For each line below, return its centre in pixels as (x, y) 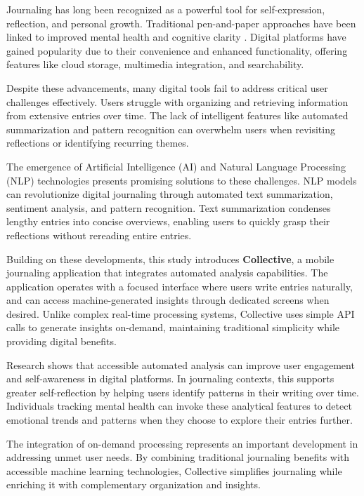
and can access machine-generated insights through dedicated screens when (168, 300)
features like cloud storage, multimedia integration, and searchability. (155, 64)
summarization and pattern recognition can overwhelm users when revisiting (171, 129)
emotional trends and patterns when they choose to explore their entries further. (180, 420)
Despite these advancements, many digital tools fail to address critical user (167, 87)
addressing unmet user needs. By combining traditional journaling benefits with (178, 457)
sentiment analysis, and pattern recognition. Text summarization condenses (169, 207)
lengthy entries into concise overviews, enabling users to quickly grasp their (168, 221)
